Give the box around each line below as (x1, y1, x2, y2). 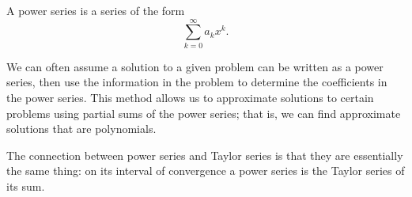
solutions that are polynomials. (6, 120, 157, 137)
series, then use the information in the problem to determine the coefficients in (6, 74, 387, 90)
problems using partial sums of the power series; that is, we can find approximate (6, 104, 401, 121)
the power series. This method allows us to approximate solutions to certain (6, 89, 374, 105)
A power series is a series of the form (6, 2, 185, 18)
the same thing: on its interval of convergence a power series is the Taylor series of (6, 162, 405, 179)
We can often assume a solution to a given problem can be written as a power (6, 58, 384, 74)
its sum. (6, 177, 45, 194)
